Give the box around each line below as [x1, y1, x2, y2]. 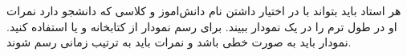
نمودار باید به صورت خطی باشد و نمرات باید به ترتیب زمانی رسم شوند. [6, 34, 352, 50]
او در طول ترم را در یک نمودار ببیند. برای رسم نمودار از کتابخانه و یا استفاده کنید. [6, 18, 397, 34]
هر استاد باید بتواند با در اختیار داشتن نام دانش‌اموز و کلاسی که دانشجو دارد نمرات [6, 2, 401, 18]
